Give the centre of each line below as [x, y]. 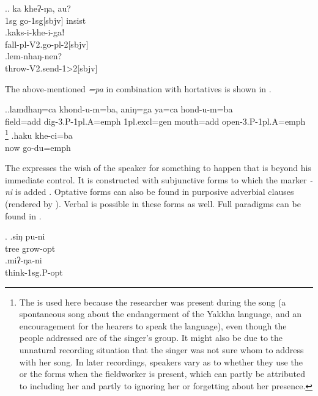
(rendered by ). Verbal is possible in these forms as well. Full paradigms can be [153, 203]
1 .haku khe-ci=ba [39, 134]
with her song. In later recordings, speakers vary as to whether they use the [161, 361]
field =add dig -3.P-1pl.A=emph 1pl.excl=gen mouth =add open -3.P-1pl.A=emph [155, 121]
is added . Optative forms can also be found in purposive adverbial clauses [154, 192]
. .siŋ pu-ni [25, 236]
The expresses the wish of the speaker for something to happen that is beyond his [158, 168]
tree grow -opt [30, 248]
